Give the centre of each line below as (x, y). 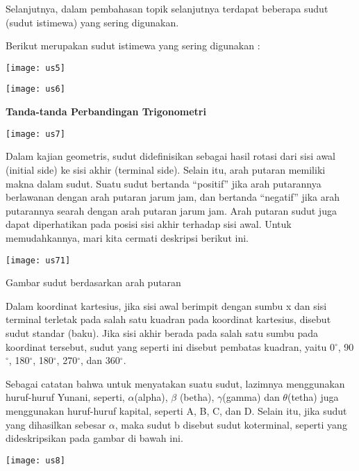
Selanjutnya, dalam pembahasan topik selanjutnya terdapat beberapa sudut (167, 8)
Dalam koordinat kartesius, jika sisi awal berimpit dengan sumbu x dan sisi (166, 305)
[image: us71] (38, 260)
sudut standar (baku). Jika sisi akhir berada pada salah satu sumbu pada (162, 332)
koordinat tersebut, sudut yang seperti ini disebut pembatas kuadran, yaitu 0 (170, 346)
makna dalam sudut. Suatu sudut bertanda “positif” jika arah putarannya (164, 183)
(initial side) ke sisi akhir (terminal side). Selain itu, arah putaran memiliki (166, 169)
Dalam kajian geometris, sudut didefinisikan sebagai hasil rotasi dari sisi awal (171, 156)
